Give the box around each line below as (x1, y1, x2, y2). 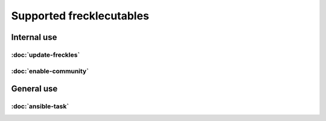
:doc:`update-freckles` (11, 50, 80, 59)
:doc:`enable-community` (11, 67, 89, 75)
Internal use (11, 32, 57, 42)
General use (11, 83, 58, 94)
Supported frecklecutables (11, 9, 149, 22)
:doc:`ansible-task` (11, 102, 69, 111)
